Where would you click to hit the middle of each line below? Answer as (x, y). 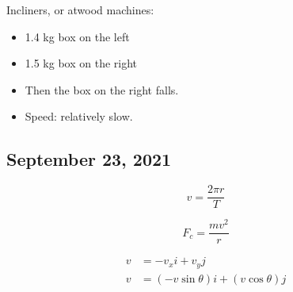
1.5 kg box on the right (81, 63)
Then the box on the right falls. (102, 89)
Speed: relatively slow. (79, 116)
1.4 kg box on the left (77, 36)
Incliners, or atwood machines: (80, 10)
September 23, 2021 (89, 159)
